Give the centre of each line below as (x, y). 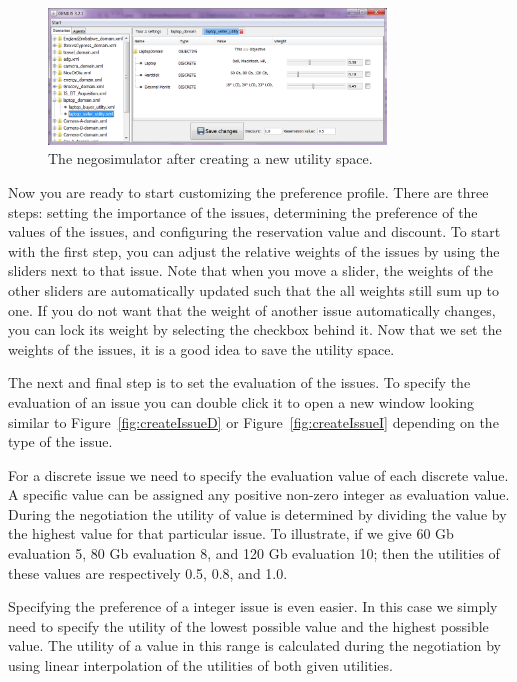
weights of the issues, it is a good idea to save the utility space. (201, 348)
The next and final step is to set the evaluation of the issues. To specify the (239, 382)
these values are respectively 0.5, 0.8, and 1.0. (148, 572)
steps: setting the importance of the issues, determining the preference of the (243, 211)
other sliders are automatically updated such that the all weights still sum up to (253, 289)
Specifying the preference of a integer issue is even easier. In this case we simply (253, 606)
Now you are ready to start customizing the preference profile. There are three (248, 191)
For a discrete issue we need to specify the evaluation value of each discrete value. (258, 474)
